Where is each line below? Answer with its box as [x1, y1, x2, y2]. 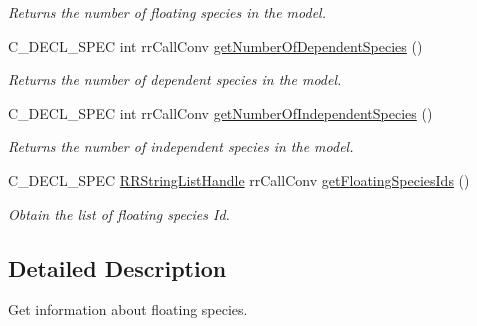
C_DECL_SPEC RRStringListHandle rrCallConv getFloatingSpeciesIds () [8, 169, 470, 190]
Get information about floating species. [8, 299, 248, 320]
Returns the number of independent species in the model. [8, 136, 354, 157]
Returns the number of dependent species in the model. [8, 69, 342, 90]
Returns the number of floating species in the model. [8, 2, 326, 22]
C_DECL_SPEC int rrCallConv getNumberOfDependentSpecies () [8, 35, 423, 56]
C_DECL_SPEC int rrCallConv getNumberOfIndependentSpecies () [8, 102, 433, 123]
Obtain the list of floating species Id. [8, 203, 230, 224]
